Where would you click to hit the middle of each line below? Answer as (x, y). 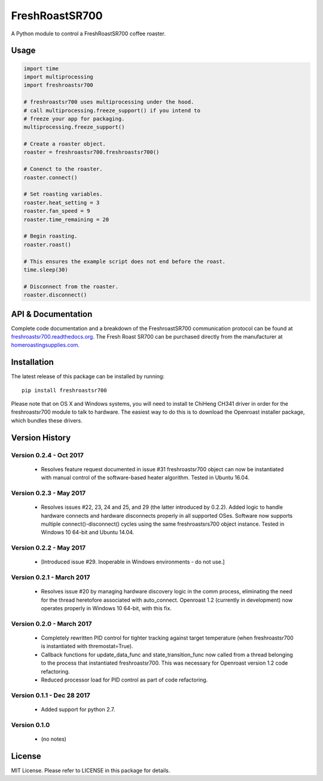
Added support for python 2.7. (78, 709)
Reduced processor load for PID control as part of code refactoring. (124, 680)
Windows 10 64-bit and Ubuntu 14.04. (88, 532)
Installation (32, 362)
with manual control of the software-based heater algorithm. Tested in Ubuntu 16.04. (145, 478)
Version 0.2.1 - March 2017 (51, 577)
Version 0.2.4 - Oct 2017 (47, 455)
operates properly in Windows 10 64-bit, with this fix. (106, 608)
